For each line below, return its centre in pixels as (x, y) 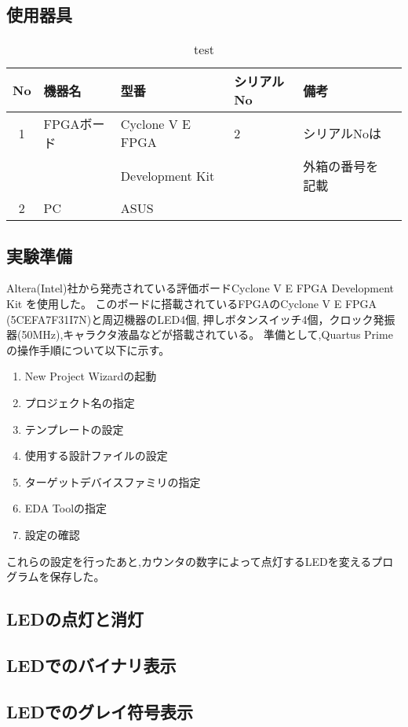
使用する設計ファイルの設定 (96, 455)
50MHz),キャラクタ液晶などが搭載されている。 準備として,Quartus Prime (207, 334)
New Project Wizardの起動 (91, 376)
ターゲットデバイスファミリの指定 (113, 481)
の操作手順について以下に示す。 (88, 349)
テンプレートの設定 (74, 429)
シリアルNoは (342, 134)
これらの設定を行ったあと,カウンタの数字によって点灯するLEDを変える (189, 561)
